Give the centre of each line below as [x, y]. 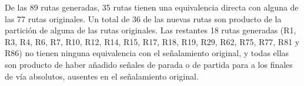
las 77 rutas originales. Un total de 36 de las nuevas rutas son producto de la [143, 18]
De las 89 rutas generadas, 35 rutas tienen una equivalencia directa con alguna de [152, 7]
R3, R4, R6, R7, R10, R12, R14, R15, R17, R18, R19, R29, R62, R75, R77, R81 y [152, 41]
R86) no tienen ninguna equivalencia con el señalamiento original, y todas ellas [147, 53]
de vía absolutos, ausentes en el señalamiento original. [102, 76]
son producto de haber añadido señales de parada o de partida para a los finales [149, 64]
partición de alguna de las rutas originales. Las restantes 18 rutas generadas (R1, [151, 30]
